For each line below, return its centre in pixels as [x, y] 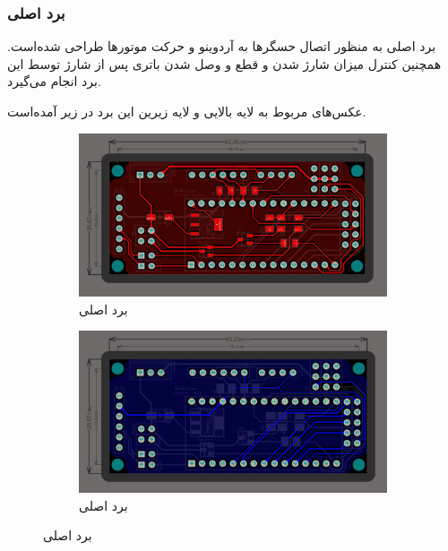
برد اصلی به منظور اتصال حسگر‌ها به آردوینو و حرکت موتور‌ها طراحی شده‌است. [222, 46]
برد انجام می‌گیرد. [54, 81]
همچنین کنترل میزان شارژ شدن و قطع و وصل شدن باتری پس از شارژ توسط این [224, 63]
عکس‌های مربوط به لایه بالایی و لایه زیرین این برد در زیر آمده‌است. [187, 111]
